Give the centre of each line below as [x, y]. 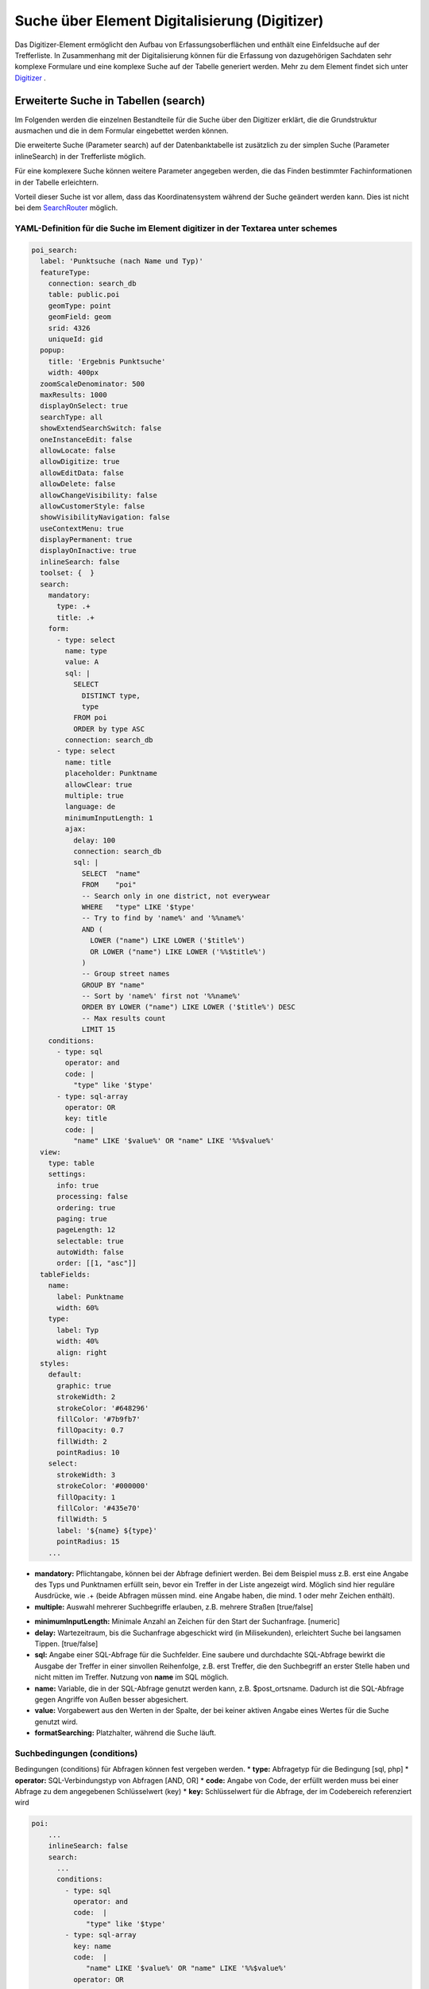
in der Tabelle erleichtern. [57, 182]
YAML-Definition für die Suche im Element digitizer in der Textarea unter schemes [176, 228]
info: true [78, 1185]
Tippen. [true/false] [66, 1644]
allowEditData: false [82, 473]
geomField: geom [79, 317]
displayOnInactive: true [88, 551]
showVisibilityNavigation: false [105, 518]
